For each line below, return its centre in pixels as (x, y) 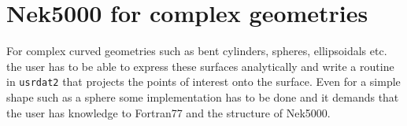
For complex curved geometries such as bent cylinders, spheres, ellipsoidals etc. (197, 51)
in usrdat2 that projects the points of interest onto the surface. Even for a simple (203, 82)
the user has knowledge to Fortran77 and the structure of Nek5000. (168, 112)
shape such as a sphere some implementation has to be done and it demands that (203, 96)
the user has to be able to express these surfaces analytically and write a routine (200, 66)
